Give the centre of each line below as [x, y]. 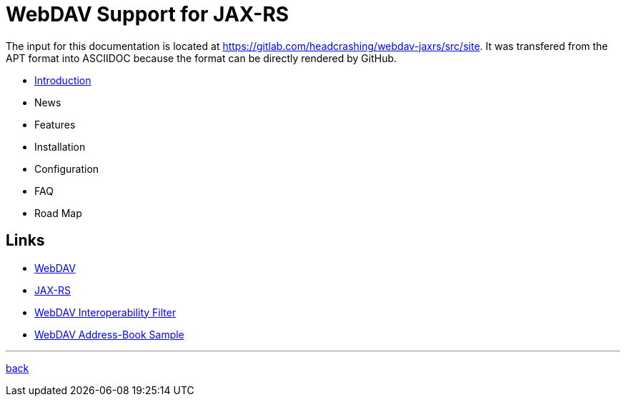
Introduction [63, 80]
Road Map [58, 213]
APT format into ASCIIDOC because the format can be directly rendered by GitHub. [202, 58]
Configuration [67, 169]
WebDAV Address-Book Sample [109, 334]
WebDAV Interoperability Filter [105, 312]
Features [55, 124]
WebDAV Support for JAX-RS [148, 14]
